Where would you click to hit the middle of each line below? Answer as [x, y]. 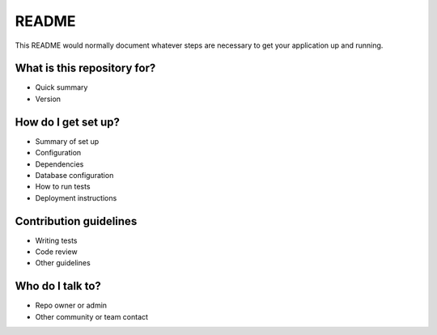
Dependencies [59, 164]
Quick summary [62, 87]
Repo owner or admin [71, 305]
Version [48, 99]
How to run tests [63, 187]
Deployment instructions [76, 197]
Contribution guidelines [76, 221]
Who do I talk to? [58, 286]
